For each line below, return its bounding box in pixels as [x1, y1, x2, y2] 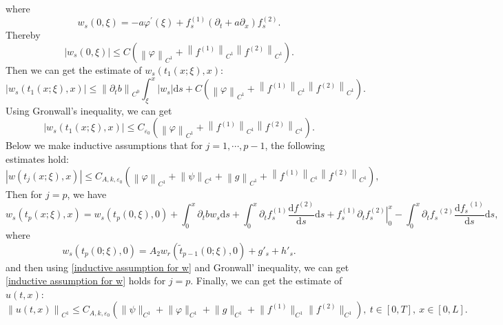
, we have [67, 186, 107, 201]
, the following [265, 138, 325, 152]
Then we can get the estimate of [6, 62, 142, 77]
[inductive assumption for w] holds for [6, 273, 166, 288]
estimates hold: [6, 152, 69, 166]
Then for [6, 186, 43, 201]
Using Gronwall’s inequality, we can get [6, 103, 172, 117]
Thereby [6, 28, 41, 42]
